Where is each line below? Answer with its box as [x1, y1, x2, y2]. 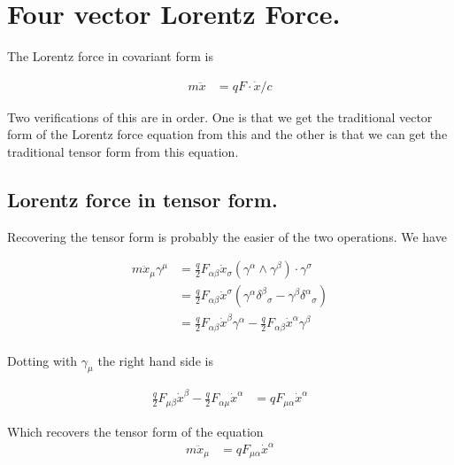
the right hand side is [97, 351, 213, 369]
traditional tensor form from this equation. [7, 142, 239, 160]
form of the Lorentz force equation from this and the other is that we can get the [7, 125, 448, 143]
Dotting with [7, 351, 78, 369]
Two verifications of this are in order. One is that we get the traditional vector [7, 107, 433, 126]
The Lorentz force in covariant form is [7, 47, 213, 66]
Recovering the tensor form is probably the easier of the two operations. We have [7, 227, 447, 245]
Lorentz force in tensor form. [7, 185, 278, 213]
